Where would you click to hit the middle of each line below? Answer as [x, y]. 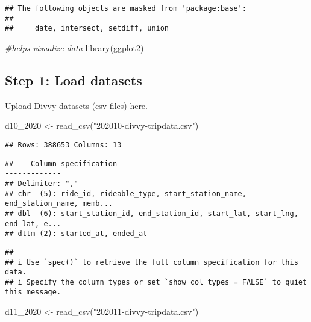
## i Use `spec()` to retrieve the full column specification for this [152, 262]
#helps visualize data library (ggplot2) [74, 47]
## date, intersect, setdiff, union [87, 29]
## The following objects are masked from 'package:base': [126, 8]
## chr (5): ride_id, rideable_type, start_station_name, [126, 194]
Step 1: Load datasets [74, 80]
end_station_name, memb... [59, 204]
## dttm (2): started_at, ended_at [76, 234]
